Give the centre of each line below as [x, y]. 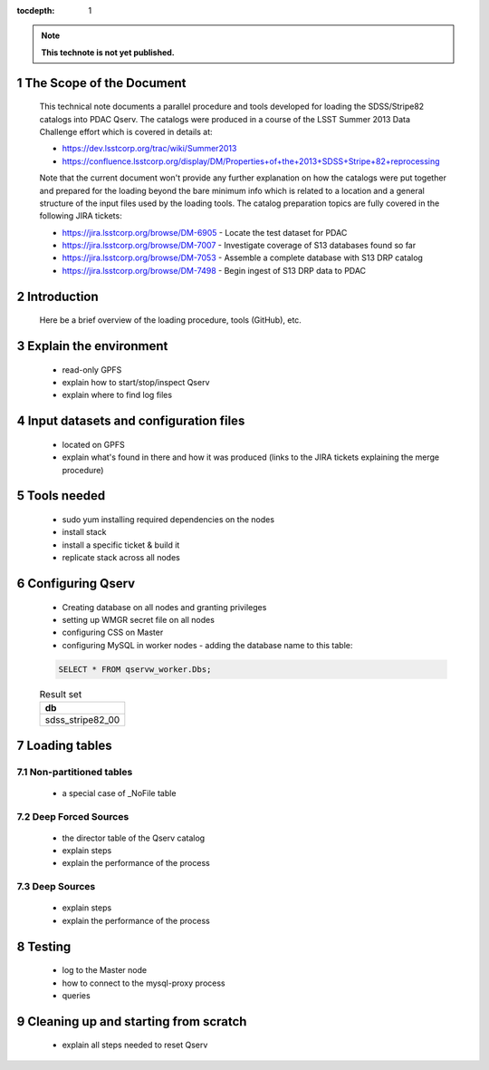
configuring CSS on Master [113, 632]
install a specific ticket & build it [121, 545]
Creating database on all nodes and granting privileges [164, 607]
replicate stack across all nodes [121, 558]
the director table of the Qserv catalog [134, 838]
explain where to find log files [117, 395]
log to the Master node [105, 970]
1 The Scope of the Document [101, 83]
